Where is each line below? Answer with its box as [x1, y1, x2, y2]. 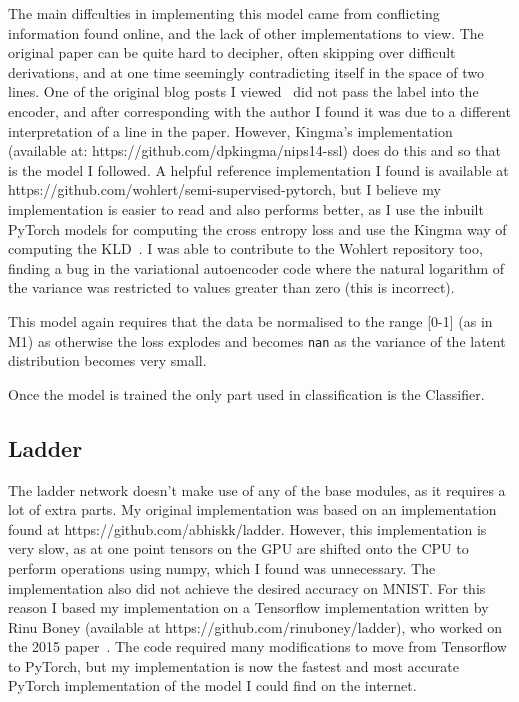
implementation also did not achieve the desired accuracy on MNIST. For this [8, 577, 486, 598]
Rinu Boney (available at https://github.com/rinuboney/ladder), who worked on [8, 616, 503, 637]
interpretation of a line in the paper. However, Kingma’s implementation [8, 120, 453, 141]
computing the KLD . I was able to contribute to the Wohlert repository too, [8, 238, 483, 259]
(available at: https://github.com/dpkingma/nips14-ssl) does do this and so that [8, 140, 501, 161]
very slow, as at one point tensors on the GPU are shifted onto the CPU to [8, 538, 469, 559]
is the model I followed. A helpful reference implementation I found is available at [8, 159, 509, 180]
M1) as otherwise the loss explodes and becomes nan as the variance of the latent [8, 330, 506, 351]
